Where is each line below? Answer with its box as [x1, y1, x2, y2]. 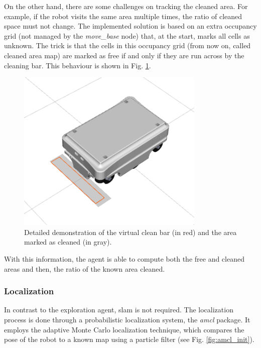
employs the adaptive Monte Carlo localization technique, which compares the [4, 324, 244, 334]
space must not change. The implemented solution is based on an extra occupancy [4, 21, 257, 31]
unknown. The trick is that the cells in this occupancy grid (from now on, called [4, 40, 251, 51]
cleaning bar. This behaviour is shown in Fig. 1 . [4, 60, 151, 70]
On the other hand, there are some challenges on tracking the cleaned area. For [4, 1, 248, 11]
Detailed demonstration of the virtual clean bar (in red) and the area [24, 226, 237, 237]
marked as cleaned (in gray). [24, 237, 112, 247]
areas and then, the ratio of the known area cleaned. [4, 263, 165, 274]
